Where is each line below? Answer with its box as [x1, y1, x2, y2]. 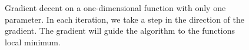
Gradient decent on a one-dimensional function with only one [5, 2, 226, 13]
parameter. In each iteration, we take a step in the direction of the [5, 13, 244, 25]
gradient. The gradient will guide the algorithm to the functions [5, 24, 235, 37]
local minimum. [5, 35, 61, 48]
